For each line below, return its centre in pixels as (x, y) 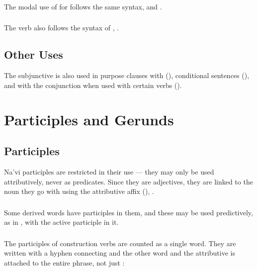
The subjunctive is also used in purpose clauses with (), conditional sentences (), (127, 75)
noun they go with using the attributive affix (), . (79, 191)
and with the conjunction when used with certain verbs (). (93, 85)
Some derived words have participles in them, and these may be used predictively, (128, 212)
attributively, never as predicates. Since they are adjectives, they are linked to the (128, 181)
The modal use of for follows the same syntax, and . (83, 6)
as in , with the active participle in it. (61, 222)
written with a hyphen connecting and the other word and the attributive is (120, 253)
